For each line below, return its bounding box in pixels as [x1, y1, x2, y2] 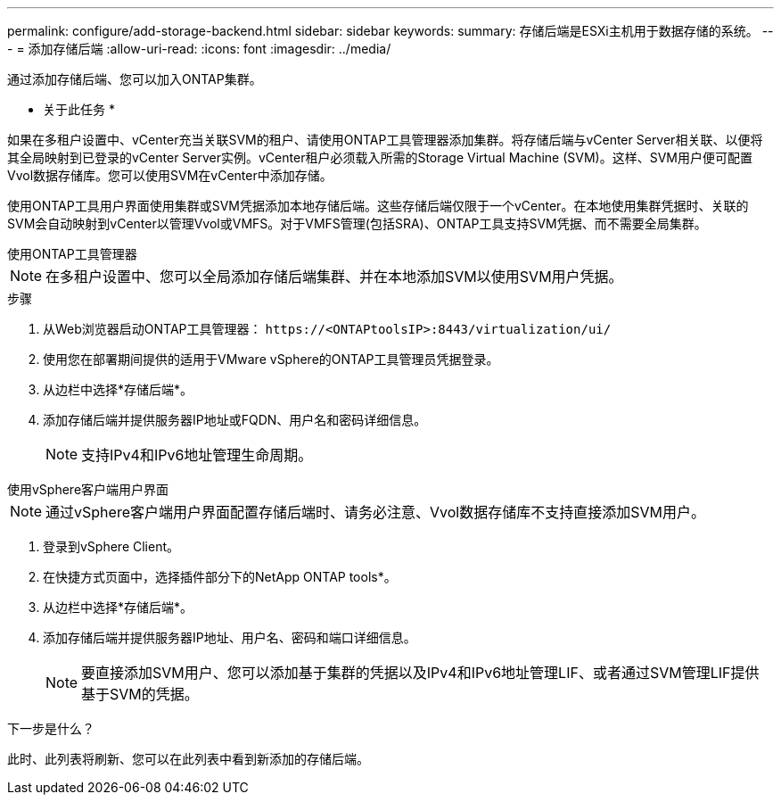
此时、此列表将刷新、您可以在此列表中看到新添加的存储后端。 [7, 751, 369, 766]
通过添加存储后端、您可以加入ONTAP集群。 [7, 71, 262, 87]
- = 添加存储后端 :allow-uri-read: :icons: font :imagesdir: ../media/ [7, 41, 391, 56]
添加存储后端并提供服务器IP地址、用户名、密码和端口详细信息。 [43, 630, 416, 645]
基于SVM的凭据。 [81, 685, 199, 703]
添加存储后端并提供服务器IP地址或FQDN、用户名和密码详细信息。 [43, 412, 427, 427]
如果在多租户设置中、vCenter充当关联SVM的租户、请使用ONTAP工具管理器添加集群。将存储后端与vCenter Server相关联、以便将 [7, 132, 763, 147]
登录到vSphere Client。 [43, 539, 180, 554]
